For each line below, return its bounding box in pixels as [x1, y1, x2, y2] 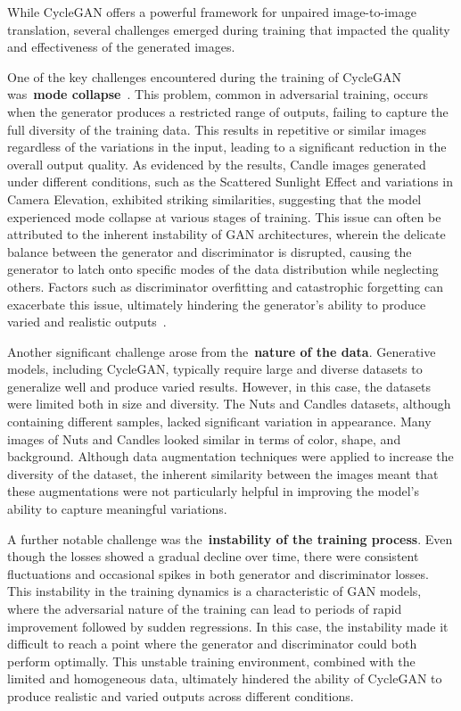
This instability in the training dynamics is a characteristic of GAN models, [7, 582, 422, 600]
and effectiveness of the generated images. [7, 37, 235, 56]
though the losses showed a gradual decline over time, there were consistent [7, 547, 419, 566]
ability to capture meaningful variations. [7, 500, 227, 518]
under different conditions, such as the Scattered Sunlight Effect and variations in [7, 172, 454, 191]
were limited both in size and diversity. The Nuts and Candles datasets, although [7, 394, 451, 413]
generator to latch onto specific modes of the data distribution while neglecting [7, 260, 439, 278]
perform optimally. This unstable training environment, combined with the [7, 651, 416, 670]
